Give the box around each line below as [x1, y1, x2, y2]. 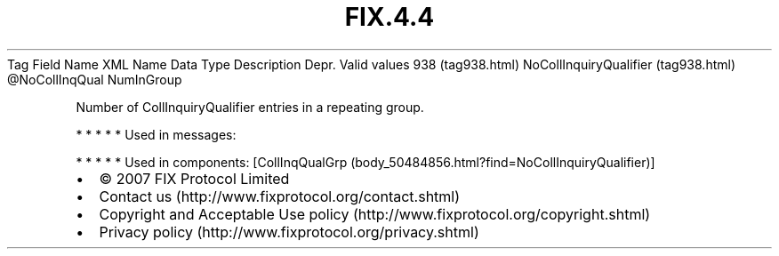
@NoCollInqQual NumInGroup [7, 71, 182, 87]
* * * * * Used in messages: [76, 126, 237, 142]
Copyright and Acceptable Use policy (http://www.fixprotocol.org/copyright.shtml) [99, 204, 651, 223]
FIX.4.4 [344, 2, 435, 32]
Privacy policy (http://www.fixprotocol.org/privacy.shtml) [99, 222, 479, 241]
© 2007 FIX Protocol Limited [99, 169, 290, 188]
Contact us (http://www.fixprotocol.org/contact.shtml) [99, 187, 461, 205]
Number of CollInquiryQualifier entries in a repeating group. [76, 99, 424, 115]
